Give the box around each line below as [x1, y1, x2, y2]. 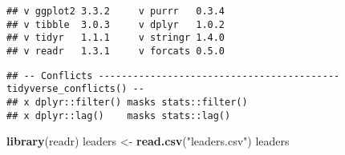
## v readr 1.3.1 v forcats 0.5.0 [6, 45, 225, 57]
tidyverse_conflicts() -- [6, 83, 144, 95]
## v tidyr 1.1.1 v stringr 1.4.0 [6, 32, 225, 44]
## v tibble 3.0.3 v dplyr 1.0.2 [6, 18, 225, 30]
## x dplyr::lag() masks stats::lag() [6, 109, 231, 121]
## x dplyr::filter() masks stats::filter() [6, 96, 248, 108]
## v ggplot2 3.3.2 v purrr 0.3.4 [6, 6, 225, 17]
